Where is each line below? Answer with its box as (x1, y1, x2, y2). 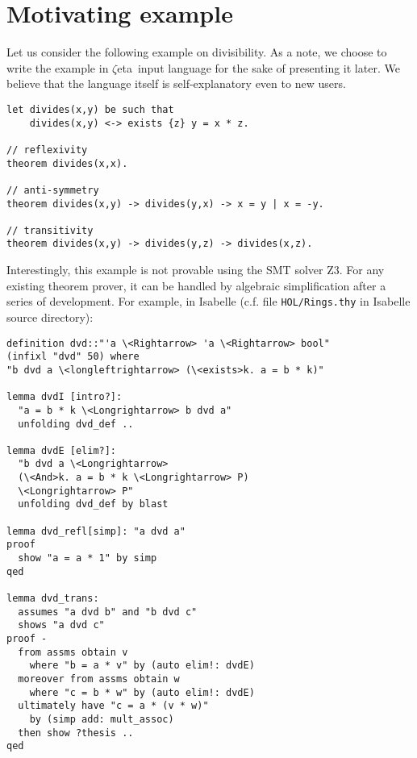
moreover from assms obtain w (18, 673, 180, 685)
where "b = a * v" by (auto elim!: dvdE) (29, 660, 255, 672)
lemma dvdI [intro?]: (6, 391, 123, 403)
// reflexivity (6, 144, 88, 156)
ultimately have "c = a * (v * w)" (18, 700, 209, 712)
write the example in (6, 59, 109, 76)
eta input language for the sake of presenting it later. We (117, 59, 400, 76)
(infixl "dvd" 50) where (6, 351, 140, 363)
